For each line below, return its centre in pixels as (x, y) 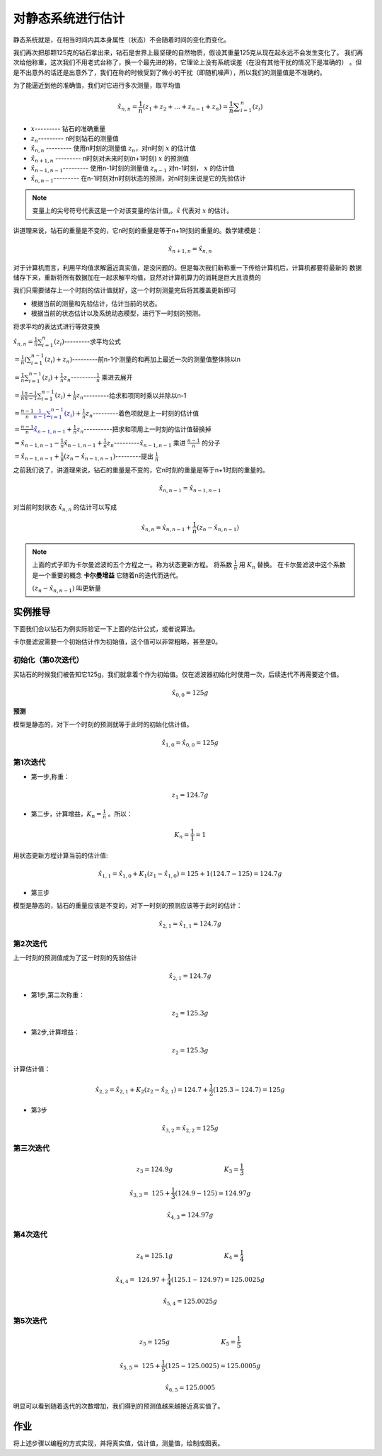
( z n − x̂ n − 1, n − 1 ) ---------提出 (109, 457)
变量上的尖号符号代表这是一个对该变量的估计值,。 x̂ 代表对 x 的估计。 (133, 211)
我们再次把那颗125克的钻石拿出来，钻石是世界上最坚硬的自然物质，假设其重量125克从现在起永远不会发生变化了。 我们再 (188, 52)
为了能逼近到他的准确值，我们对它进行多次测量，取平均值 (97, 86)
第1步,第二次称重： (58, 994)
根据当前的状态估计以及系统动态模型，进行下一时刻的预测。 (117, 313)
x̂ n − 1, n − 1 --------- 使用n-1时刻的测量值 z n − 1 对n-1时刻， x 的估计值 (133, 169)
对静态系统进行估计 (69, 18)
